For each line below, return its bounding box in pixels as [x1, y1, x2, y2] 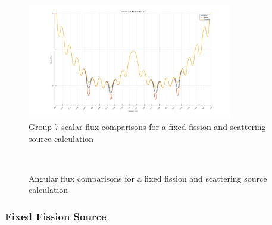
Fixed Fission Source [5, 208, 107, 223]
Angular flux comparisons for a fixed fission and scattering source [29, 172, 267, 184]
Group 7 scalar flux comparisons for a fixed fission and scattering [29, 121, 266, 133]
